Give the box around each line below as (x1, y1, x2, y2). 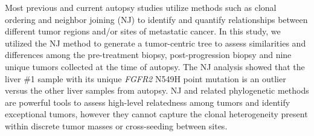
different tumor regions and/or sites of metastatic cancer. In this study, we (5, 25, 281, 37)
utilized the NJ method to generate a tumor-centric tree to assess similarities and (5, 36, 306, 49)
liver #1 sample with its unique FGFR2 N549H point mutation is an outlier (5, 72, 286, 85)
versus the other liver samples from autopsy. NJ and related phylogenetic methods (5, 84, 309, 97)
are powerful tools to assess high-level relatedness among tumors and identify (5, 96, 290, 108)
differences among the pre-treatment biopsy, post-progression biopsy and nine (5, 48, 292, 61)
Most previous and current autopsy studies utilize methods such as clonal (5, 1, 277, 13)
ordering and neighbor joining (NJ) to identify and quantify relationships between (5, 13, 308, 25)
